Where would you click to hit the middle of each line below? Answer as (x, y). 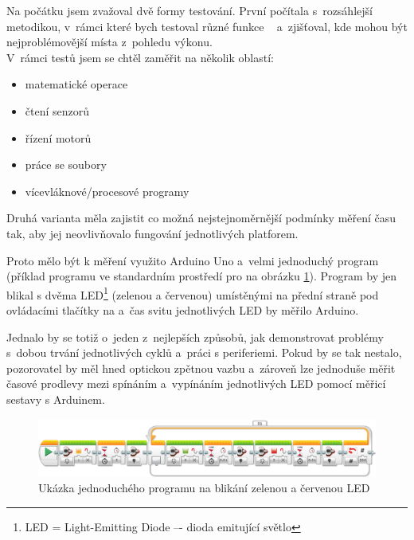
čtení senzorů (57, 110)
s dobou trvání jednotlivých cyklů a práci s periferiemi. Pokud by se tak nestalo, (204, 352)
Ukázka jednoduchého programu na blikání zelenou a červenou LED (204, 488)
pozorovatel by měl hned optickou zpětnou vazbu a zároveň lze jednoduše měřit (201, 368)
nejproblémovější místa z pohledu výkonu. (109, 42)
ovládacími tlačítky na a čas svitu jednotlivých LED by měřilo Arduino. (183, 309)
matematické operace (76, 84)
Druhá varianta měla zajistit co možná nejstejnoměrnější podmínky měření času (201, 218)
